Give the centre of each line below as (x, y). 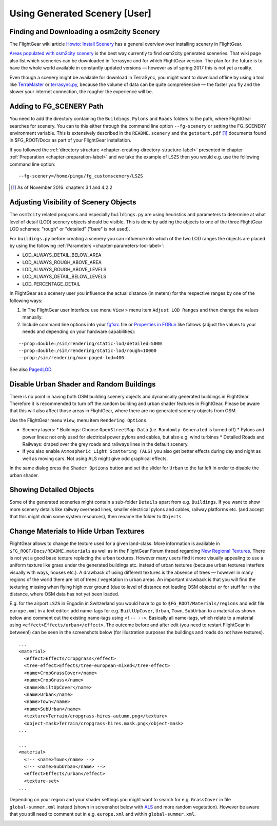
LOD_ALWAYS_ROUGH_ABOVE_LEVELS (64, 270)
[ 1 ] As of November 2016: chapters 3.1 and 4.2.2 (62, 187)
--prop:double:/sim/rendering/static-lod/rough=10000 (87, 350)
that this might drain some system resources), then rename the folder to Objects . (96, 517)
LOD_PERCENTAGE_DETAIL (51, 284)
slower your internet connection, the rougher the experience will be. (81, 92)
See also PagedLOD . (31, 369)
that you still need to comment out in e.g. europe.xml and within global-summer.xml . (103, 814)
